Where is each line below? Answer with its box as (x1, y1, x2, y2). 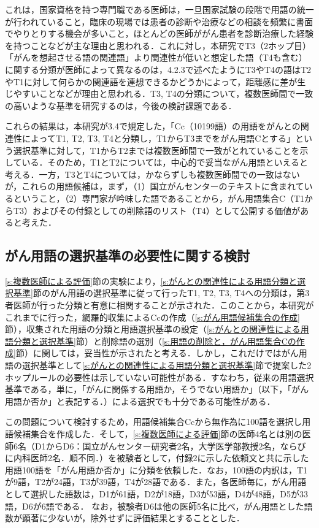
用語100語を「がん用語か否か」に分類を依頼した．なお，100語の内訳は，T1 (5, 463, 308, 476)
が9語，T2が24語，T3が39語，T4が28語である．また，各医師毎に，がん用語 (5, 475, 307, 488)
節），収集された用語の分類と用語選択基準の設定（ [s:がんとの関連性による (5, 323, 301, 335)
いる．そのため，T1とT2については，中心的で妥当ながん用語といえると (21, 156, 308, 169)
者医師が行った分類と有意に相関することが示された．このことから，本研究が (5, 299, 314, 312)
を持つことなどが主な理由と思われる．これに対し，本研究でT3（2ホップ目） (5, 39, 311, 52)
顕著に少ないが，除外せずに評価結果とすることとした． (21, 511, 245, 524)
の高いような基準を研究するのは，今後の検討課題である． (5, 99, 237, 112)
